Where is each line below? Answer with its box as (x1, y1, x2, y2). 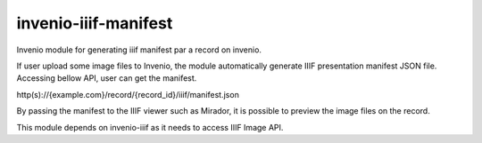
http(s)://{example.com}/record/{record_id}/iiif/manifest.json (16, 89, 240, 99)
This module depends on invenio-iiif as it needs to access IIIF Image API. (16, 122, 284, 132)
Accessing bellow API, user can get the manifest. (16, 73, 197, 83)
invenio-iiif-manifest (16, 13, 173, 33)
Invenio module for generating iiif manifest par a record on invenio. (16, 44, 262, 55)
